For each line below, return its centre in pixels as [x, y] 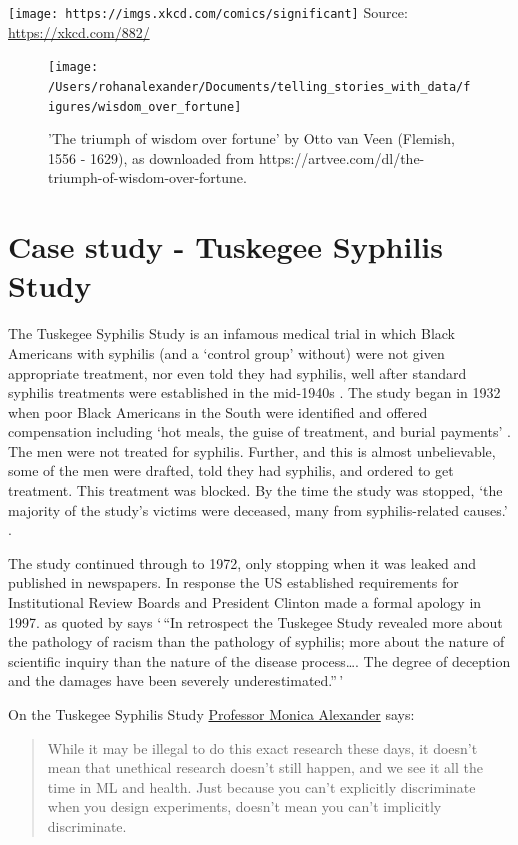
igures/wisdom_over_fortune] [145, 106]
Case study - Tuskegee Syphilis [225, 246]
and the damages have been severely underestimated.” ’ [176, 680]
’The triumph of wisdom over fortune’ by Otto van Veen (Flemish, [251, 138]
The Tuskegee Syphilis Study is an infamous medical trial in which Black [231, 333]
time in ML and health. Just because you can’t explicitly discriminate [261, 786]
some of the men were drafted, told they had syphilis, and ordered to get [231, 470]
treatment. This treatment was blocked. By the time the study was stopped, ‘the [255, 490]
